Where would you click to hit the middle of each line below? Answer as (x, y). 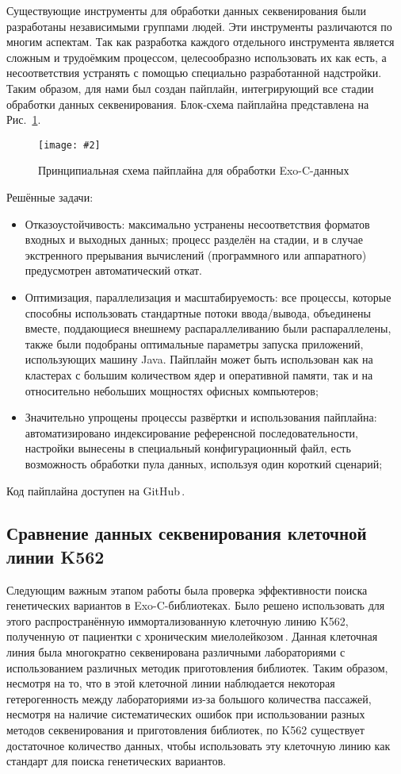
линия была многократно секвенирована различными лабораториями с (176, 652)
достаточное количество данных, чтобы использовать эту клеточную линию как (199, 745)
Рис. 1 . (24, 119)
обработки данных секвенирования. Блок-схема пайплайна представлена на (188, 104)
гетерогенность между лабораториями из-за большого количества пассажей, (189, 698)
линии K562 (55, 556)
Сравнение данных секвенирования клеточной (187, 533)
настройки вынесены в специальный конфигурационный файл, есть (188, 448)
